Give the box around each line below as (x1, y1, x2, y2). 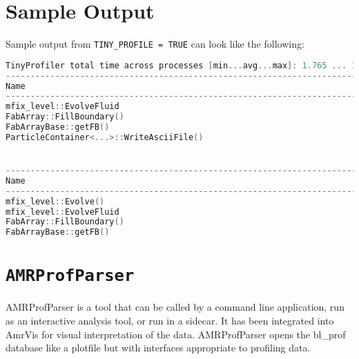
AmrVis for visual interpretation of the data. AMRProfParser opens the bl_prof (6, 327, 346, 341)
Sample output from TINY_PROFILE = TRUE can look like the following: (6, 37, 304, 51)
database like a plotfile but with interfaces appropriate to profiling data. (6, 340, 311, 355)
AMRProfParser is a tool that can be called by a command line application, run (6, 300, 345, 314)
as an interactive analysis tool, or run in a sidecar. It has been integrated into (6, 313, 334, 328)
